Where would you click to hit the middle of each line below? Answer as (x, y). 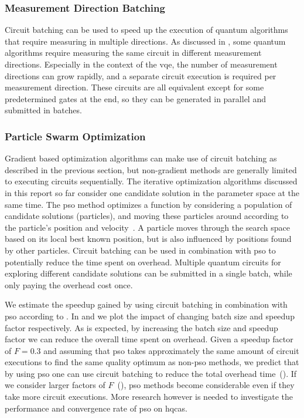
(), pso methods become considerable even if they (206, 385)
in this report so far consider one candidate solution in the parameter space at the (152, 192)
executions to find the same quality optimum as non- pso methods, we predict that (152, 362)
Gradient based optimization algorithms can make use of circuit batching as (141, 158)
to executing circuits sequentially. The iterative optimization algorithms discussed (151, 181)
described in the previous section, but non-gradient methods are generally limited (151, 169)
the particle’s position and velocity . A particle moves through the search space (148, 227)
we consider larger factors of (55, 385)
